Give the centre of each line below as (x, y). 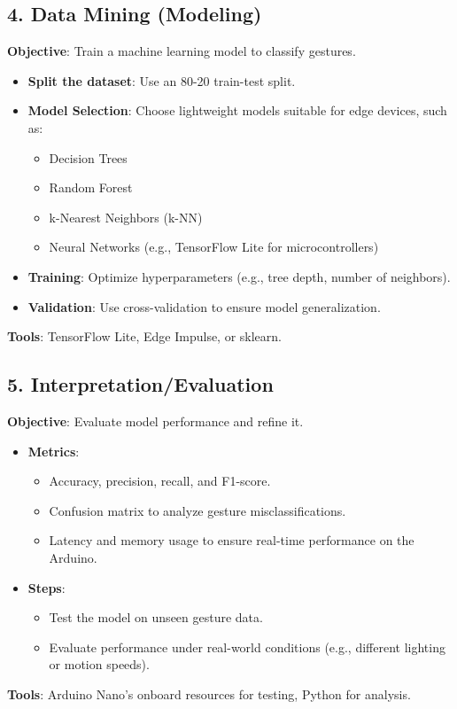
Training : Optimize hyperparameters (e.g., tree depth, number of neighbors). (239, 276)
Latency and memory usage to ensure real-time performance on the (232, 540)
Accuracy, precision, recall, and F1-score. (160, 481)
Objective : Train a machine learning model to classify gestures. (182, 51)
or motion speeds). (99, 664)
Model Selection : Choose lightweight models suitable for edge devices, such (237, 110)
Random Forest (91, 187)
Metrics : (54, 451)
